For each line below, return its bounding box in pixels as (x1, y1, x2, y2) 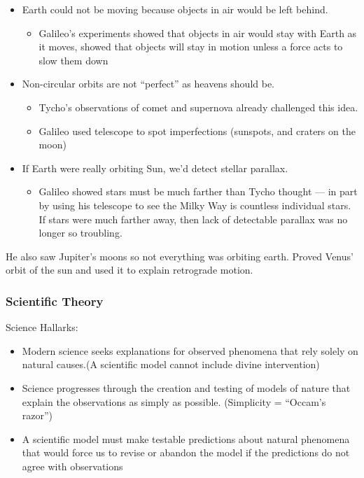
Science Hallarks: (6, 320, 78, 335)
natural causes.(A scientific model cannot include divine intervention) (22, 357, 320, 372)
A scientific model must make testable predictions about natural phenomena (22, 431, 350, 446)
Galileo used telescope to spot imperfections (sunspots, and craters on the (38, 123, 356, 138)
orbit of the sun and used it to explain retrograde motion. (6, 262, 253, 277)
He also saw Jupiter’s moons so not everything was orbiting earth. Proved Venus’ (6, 248, 353, 263)
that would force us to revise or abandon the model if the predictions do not (22, 445, 350, 460)
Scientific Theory (6, 292, 104, 309)
